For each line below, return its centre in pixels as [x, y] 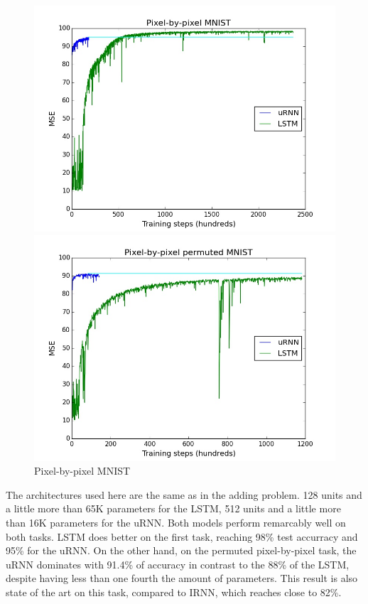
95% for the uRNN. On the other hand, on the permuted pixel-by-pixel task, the [181, 550]
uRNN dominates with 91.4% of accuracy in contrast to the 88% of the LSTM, [178, 564]
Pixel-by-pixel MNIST [82, 471]
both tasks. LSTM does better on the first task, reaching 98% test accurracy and [182, 536]
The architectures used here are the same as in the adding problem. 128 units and [184, 494]
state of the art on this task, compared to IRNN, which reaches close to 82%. [174, 592]
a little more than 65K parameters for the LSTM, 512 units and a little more [173, 508]
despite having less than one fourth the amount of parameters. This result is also [182, 578]
